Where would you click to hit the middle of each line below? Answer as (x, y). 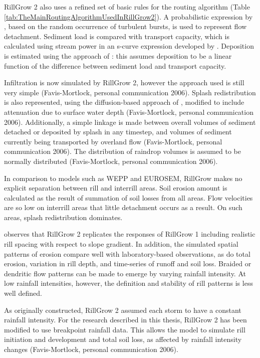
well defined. (23, 293)
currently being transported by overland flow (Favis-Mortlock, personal (113, 141)
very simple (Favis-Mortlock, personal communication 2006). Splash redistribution (130, 92)
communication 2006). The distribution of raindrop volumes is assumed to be (123, 151)
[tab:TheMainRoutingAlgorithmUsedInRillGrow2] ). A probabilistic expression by (128, 16)
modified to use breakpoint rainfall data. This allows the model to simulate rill (125, 329)
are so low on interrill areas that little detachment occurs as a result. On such (123, 207)
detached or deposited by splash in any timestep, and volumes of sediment (118, 132)
